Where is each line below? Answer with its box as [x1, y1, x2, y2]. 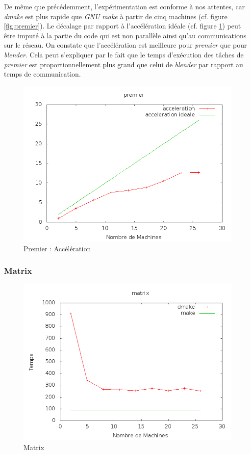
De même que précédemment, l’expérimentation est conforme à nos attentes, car [4, 1, 245, 11]
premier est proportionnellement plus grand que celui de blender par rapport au [4, 59, 243, 69]
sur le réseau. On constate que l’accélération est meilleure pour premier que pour [4, 40, 247, 50]
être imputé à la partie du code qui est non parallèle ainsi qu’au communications [4, 30, 247, 40]
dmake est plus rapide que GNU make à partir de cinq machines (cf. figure [4, 11, 227, 21]
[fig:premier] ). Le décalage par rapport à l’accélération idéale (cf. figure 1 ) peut [4, 21, 241, 31]
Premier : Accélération [24, 243, 91, 254]
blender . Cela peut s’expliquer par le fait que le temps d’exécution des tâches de [4, 49, 244, 59]
